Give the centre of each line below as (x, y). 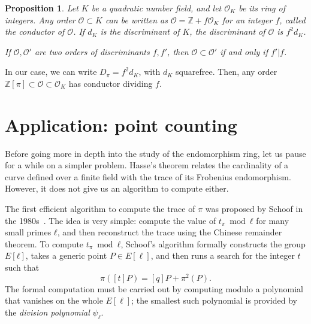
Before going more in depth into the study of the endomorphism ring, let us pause (155, 153)
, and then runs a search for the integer (223, 255)
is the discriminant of (140, 31)
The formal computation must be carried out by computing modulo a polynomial (154, 288)
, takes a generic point (66, 255)
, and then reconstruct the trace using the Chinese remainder (170, 232)
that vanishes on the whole (54, 300)
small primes (28, 232)
